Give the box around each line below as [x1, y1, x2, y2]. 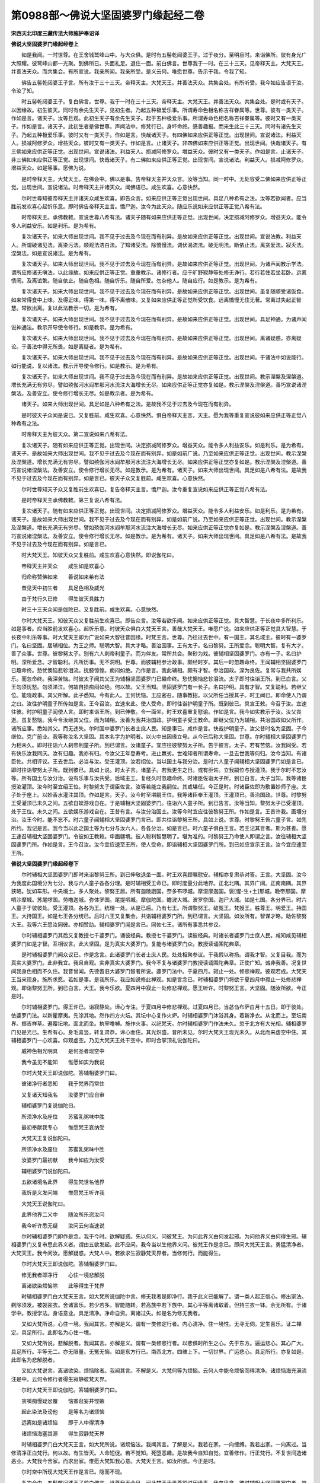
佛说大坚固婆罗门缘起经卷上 [11, 40, 79, 47]
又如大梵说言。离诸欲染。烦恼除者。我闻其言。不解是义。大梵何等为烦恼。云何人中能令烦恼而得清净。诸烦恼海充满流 [21, 1367, 307, 1374]
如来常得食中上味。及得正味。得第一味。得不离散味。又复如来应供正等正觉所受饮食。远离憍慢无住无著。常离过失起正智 [11, 296, 302, 303]
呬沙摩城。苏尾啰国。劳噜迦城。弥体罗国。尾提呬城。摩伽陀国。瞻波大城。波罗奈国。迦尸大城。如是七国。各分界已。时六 [11, 896, 307, 903]
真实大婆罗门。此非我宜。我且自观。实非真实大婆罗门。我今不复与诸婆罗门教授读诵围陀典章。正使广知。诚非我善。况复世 [11, 959, 307, 966]
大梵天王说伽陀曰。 [21, 1200, 68, 1207]
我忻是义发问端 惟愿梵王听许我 [21, 1189, 105, 1196]
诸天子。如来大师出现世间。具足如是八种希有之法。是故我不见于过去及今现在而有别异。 [21, 400, 234, 408]
